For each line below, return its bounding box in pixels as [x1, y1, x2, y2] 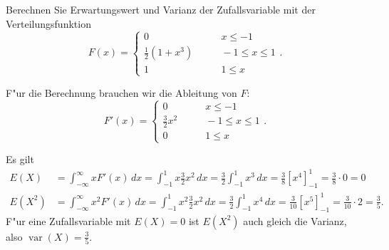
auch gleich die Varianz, [243, 213, 347, 228]
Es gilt [6, 152, 34, 167]
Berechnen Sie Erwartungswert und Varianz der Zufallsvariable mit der [6, 2, 316, 16]
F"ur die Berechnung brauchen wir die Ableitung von [6, 85, 237, 100]
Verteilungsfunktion [6, 16, 91, 31]
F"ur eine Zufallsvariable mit [6, 213, 131, 228]
